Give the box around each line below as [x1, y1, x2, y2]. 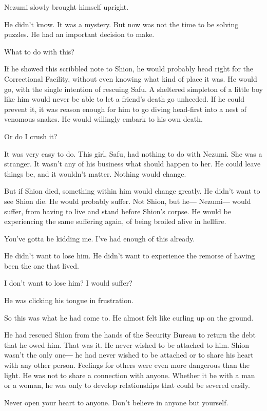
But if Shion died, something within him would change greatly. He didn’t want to [4, 185, 260, 196]
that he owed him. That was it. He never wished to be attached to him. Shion [4, 339, 249, 350]
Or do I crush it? [4, 130, 58, 141]
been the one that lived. [4, 260, 79, 271]
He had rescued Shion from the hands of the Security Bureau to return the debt [4, 329, 256, 340]
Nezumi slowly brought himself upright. [4, 2, 129, 12]
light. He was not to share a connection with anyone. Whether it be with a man [4, 369, 255, 380]
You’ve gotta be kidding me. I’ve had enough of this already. [4, 233, 195, 244]
